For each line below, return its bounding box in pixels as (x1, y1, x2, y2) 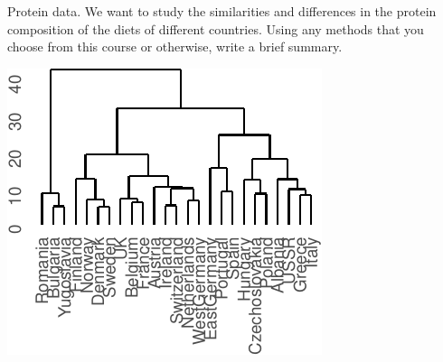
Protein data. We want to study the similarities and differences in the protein (7, 2, 437, 20)
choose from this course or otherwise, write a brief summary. (7, 37, 343, 56)
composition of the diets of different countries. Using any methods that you (7, 19, 424, 38)
